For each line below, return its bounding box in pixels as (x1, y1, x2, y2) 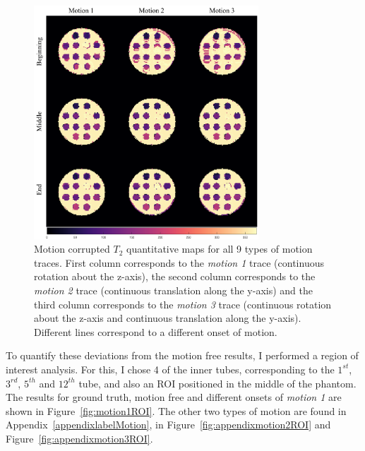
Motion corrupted (34, 241, 110, 256)
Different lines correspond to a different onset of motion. (34, 324, 277, 339)
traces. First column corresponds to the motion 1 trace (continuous (34, 255, 324, 270)
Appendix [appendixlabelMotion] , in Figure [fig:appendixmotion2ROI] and (6, 417, 331, 432)
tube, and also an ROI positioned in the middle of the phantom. (78, 375, 357, 390)
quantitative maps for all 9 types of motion (126, 241, 313, 256)
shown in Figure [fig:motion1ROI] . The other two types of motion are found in (6, 403, 347, 418)
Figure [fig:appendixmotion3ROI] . (6, 431, 153, 445)
